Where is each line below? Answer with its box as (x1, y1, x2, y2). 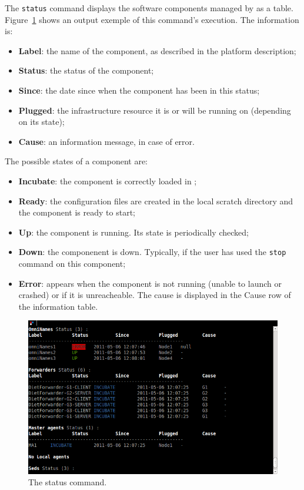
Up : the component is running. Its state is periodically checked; (18, 226, 249, 238)
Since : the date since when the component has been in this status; (18, 84, 260, 97)
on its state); (18, 115, 65, 128)
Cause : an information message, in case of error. (18, 135, 195, 147)
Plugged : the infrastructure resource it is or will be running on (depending (18, 104, 291, 116)
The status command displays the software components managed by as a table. (5, 2, 293, 14)
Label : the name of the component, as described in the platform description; (18, 44, 296, 57)
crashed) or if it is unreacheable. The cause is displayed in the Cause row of (18, 289, 291, 301)
